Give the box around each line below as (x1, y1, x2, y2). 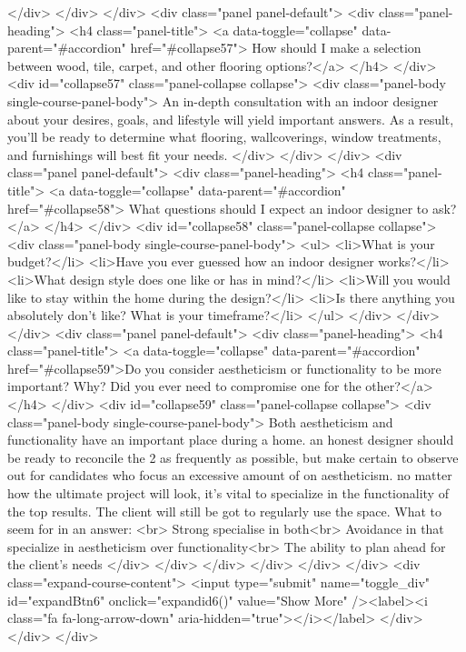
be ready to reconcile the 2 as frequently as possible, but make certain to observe (7, 447, 459, 466)
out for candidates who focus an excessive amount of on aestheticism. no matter (7, 466, 452, 485)
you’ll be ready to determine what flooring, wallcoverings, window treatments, (7, 127, 441, 146)
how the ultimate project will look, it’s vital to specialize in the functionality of (7, 484, 449, 503)
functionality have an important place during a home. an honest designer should (7, 430, 454, 449)
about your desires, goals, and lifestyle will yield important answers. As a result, (7, 109, 454, 128)
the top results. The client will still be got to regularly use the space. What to (7, 501, 442, 520)
